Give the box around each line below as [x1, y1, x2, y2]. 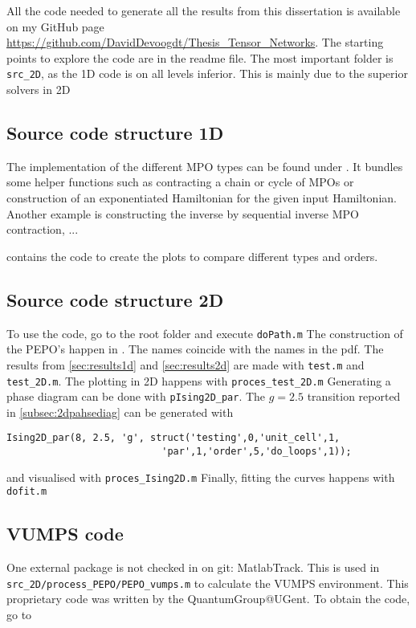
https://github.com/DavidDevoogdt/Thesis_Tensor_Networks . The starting [6, 34, 384, 51]
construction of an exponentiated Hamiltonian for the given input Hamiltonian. [6, 190, 397, 206]
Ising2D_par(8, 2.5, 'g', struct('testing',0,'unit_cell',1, [6, 432, 341, 444]
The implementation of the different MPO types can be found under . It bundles [6, 157, 403, 174]
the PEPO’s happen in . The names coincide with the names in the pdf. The [6, 341, 384, 357]
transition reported [307, 388, 401, 405]
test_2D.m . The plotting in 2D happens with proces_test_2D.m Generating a [6, 372, 391, 389]
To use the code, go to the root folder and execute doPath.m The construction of [6, 324, 403, 341]
